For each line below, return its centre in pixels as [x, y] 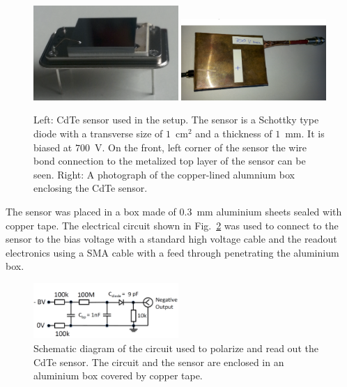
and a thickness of [234, 134]
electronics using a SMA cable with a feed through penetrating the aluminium [172, 252]
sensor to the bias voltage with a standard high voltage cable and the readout [171, 239]
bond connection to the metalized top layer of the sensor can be [170, 161]
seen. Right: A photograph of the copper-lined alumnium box [164, 174]
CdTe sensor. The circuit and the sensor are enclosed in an [159, 362]
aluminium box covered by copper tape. [118, 375]
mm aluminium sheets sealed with [269, 211]
